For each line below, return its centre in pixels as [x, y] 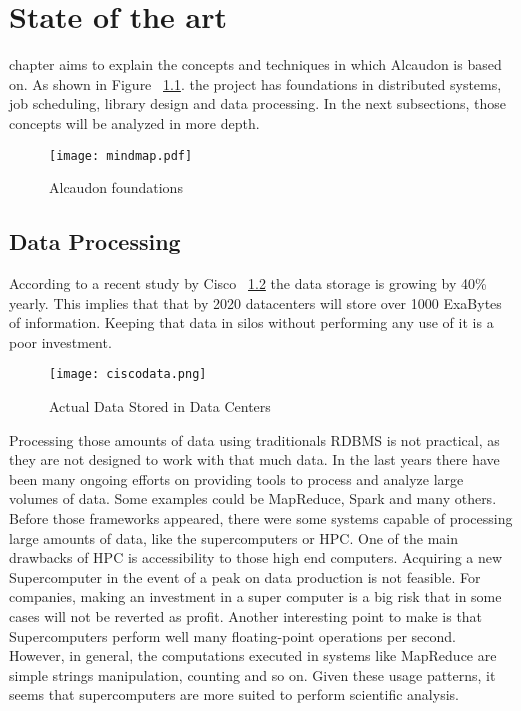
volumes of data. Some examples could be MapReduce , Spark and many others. [253, 498]
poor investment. [60, 341]
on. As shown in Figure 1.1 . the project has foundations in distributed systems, [255, 83]
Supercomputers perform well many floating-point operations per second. [232, 635]
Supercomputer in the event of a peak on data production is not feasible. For [245, 576]
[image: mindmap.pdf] [121, 155]
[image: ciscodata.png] [128, 374]
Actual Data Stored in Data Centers [160, 405]
